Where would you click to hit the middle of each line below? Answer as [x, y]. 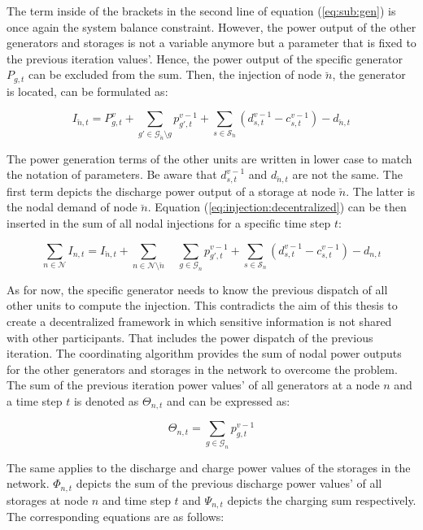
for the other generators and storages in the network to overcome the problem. [202, 369]
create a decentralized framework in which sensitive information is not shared [199, 321]
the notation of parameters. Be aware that [112, 174]
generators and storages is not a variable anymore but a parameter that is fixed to [211, 43]
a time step [35, 401]
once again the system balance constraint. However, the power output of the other [211, 26]
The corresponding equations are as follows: [116, 517]
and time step [136, 500]
